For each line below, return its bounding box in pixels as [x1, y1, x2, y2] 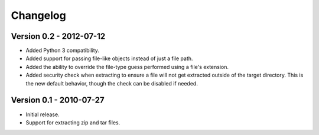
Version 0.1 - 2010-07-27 [11, 95, 105, 106]
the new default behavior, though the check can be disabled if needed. [25, 80, 198, 87]
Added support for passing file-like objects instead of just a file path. [25, 55, 193, 62]
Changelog [11, 9, 66, 22]
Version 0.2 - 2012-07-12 [11, 31, 106, 41]
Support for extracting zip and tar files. [25, 118, 121, 126]
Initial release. [25, 111, 60, 118]
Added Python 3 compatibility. [25, 47, 100, 54]
